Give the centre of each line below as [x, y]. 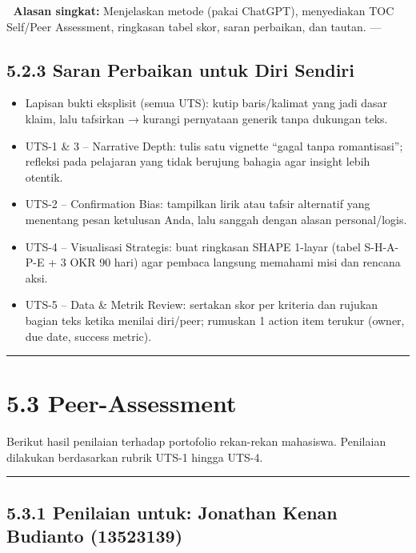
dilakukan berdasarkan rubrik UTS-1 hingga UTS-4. [135, 457]
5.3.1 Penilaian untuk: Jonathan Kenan [172, 512]
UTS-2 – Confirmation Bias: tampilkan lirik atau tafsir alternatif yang [198, 204]
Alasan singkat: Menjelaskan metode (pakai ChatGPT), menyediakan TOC [204, 10]
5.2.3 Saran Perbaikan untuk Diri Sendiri [180, 69]
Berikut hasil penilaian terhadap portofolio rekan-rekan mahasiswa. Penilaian [196, 441]
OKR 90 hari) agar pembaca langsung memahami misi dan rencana [235, 262]
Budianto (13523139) [95, 536]
